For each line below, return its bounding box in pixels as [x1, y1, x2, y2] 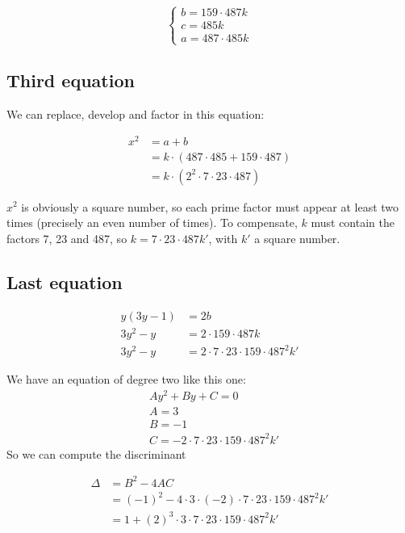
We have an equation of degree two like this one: [6, 371, 246, 388]
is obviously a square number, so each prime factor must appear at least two [21, 198, 399, 215]
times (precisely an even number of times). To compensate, [6, 214, 298, 231]
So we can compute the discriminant [6, 445, 186, 462]
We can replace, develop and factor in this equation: [6, 105, 265, 122]
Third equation [6, 67, 135, 92]
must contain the [311, 214, 395, 231]
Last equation [6, 269, 123, 294]
